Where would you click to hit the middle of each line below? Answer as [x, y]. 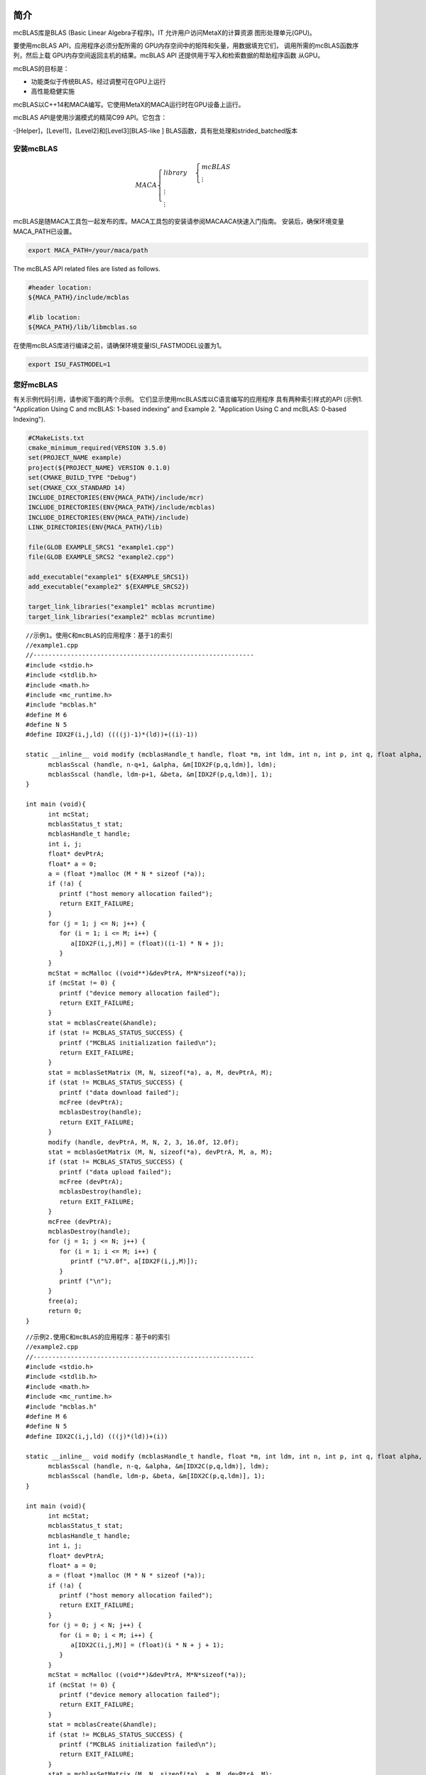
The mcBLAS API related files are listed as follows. [87, 268]
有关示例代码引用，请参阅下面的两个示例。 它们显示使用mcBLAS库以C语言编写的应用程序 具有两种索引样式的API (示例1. [188, 399]
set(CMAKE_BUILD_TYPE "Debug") [83, 478]
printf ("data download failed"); [119, 1092]
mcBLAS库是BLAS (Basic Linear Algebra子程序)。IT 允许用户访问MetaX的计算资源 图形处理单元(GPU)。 [164, 33]
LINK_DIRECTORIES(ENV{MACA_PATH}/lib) [95, 528]
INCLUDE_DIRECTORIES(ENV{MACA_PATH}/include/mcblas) [122, 507]
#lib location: [54, 317]
